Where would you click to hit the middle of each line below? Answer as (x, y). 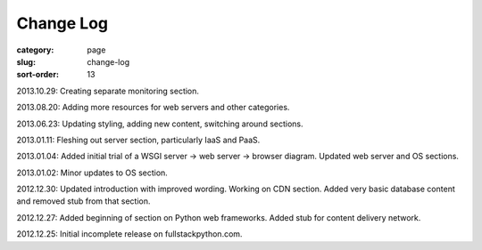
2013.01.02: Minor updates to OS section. (92, 173)
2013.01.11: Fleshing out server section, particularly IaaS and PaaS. (138, 140)
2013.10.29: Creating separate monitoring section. (108, 91)
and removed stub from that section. (83, 201)
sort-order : (38, 75)
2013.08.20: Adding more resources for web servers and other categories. (153, 108)
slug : (26, 61)
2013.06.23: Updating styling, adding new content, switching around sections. (160, 124)
